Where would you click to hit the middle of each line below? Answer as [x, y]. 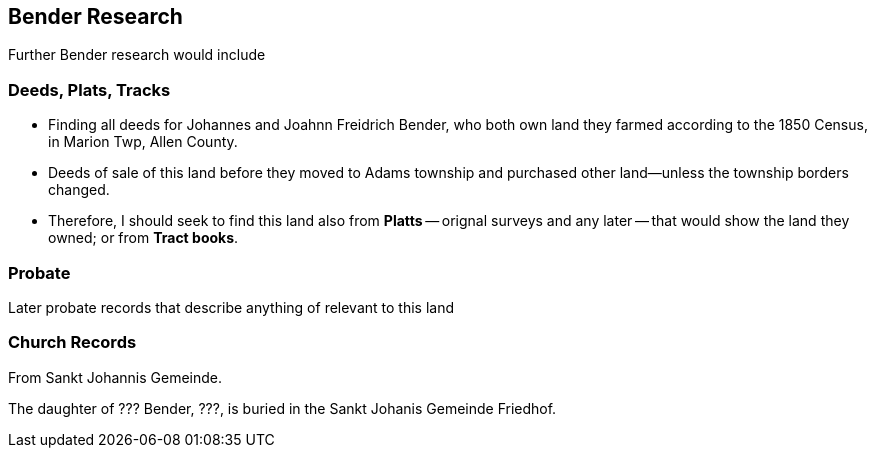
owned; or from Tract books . [143, 238]
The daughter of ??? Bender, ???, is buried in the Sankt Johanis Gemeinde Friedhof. [282, 408]
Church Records [72, 342]
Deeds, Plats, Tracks [89, 89]
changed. [79, 190]
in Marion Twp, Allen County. [143, 142]
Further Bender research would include [137, 55]
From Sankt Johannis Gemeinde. [115, 377]
